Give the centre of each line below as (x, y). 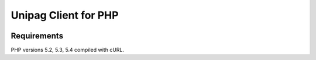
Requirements (37, 36)
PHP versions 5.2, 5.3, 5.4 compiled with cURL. (68, 50)
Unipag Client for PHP (65, 15)
